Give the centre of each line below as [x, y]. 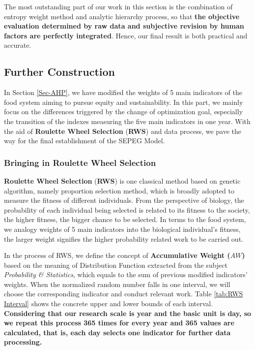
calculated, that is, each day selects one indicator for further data [117, 332]
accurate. [18, 45]
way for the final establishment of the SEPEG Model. [85, 141]
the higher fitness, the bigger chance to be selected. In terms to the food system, [125, 219]
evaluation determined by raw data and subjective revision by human [124, 26]
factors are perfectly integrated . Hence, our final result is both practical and [126, 35]
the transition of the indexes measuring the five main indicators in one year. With [127, 121]
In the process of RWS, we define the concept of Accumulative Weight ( [117, 255]
